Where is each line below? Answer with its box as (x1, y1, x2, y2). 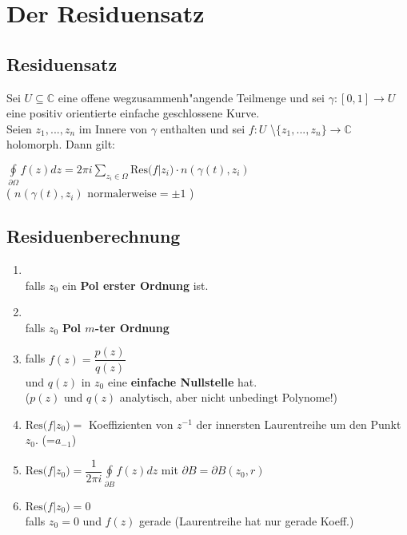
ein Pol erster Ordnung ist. (62, 276, 209, 293)
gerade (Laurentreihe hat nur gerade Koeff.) (139, 512, 354, 529)
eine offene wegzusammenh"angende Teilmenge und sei (58, 89, 325, 105)
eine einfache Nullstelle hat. (107, 373, 257, 390)
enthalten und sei (160, 120, 245, 137)
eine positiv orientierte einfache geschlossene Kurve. (6, 105, 260, 121)
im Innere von (78, 120, 148, 137)
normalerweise (87, 188, 157, 200)
